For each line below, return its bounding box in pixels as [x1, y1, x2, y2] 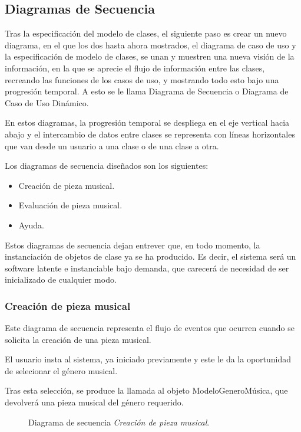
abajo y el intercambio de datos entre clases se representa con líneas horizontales [5, 127, 295, 140]
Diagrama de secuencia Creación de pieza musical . [28, 415, 210, 428]
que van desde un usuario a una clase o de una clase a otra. [5, 139, 219, 152]
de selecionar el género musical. [5, 364, 118, 377]
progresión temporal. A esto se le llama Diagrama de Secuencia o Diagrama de [5, 85, 289, 97]
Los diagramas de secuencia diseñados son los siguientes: [5, 159, 209, 172]
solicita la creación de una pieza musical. [5, 333, 151, 345]
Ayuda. [18, 218, 44, 231]
